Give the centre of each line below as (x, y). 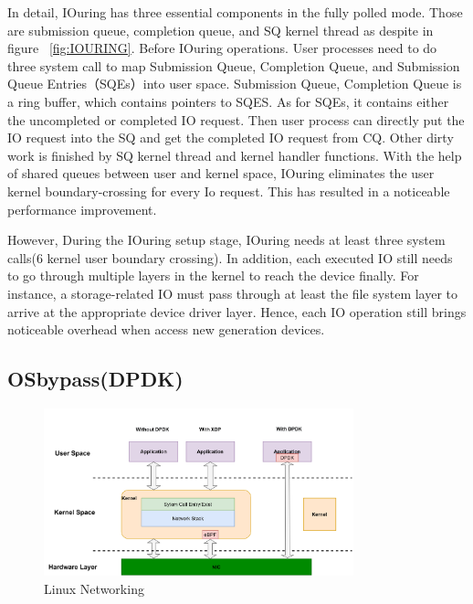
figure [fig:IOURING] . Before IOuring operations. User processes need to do (222, 48)
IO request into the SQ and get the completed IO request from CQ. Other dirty (231, 138)
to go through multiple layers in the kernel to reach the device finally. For (213, 276)
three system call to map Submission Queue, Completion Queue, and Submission (234, 65)
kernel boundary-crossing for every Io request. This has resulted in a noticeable (229, 191)
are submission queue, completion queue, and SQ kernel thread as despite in (221, 30)
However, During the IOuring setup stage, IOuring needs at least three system (226, 240)
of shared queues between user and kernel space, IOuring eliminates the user (221, 173)
